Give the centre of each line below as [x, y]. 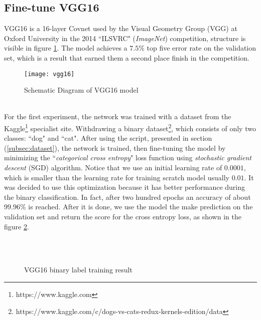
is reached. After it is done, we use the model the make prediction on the [141, 207]
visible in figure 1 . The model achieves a [66, 48]
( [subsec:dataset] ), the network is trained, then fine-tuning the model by [115, 147]
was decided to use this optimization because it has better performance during [125, 187]
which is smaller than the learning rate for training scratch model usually [117, 177]
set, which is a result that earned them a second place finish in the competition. [127, 57]
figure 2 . [17, 226]
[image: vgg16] [49, 74]
